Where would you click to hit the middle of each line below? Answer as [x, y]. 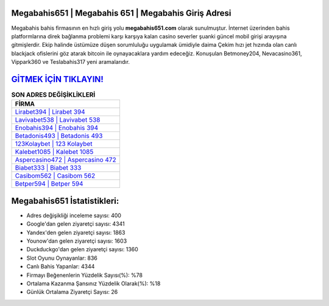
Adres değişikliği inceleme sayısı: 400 [74, 215]
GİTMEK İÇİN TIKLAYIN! [57, 79]
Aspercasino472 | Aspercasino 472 [65, 160]
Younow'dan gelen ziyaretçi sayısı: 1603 [77, 241]
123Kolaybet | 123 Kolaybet [54, 144]
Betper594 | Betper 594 [49, 184]
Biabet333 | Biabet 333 [48, 168]
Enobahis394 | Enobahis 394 [57, 128]
